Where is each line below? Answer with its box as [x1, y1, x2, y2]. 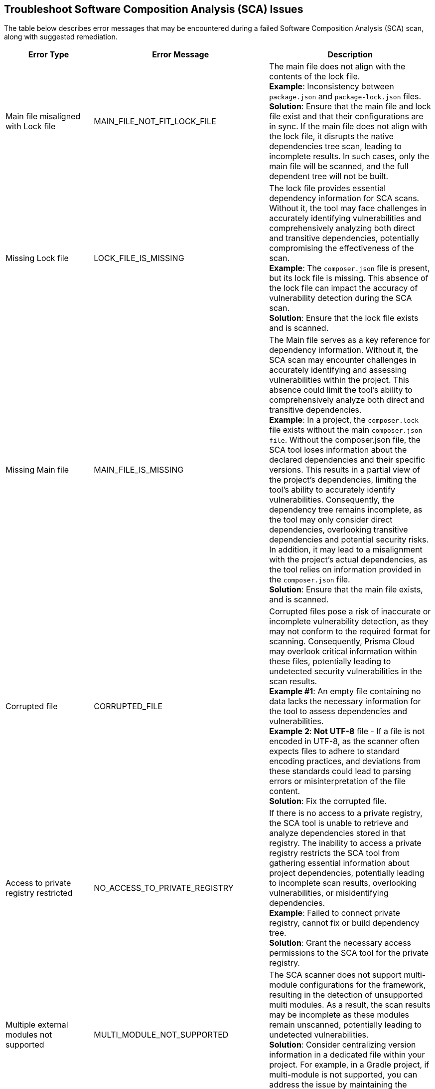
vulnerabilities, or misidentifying [269, 888, 389, 898]
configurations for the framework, [299, 980, 426, 990]
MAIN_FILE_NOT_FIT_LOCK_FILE [94, 116, 216, 127]
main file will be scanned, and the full [269, 161, 409, 172]
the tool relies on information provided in [269, 564, 421, 575]
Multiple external [5, 1020, 68, 1030]
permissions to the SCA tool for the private [269, 948, 429, 958]
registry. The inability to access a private [269, 838, 422, 848]
